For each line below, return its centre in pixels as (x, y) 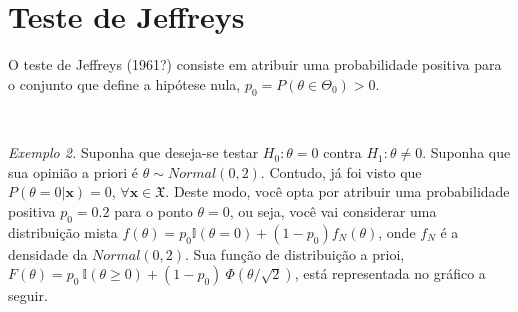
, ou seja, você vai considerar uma (333, 211)
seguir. (28, 295)
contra (342, 152)
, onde (397, 231)
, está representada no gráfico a (390, 273)
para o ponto (153, 211)
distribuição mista (63, 231)
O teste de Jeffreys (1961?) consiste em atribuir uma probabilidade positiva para (255, 64)
